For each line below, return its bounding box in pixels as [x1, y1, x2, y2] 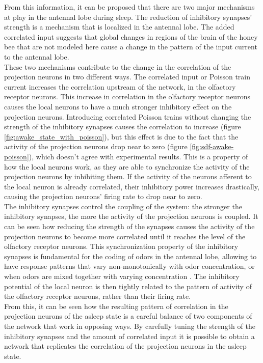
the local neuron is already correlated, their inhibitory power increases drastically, [4, 181, 259, 191]
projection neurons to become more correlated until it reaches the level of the [4, 231, 246, 241]
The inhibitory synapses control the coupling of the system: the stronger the [4, 201, 242, 211]
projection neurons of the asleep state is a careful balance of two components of [4, 311, 252, 321]
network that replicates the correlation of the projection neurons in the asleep [4, 341, 247, 351]
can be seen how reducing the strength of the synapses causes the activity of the [4, 221, 255, 232]
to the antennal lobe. [4, 51, 69, 62]
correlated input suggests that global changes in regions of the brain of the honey [4, 31, 258, 42]
